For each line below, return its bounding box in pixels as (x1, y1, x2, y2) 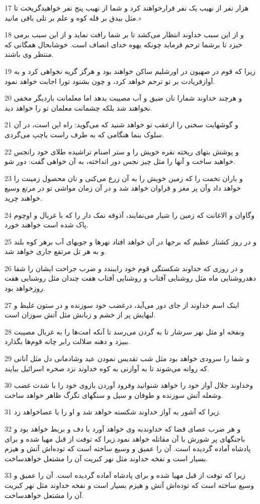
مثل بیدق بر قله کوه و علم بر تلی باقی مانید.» (5, 12, 142, 23)
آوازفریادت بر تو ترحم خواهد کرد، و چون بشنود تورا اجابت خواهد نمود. (5, 75, 215, 86)
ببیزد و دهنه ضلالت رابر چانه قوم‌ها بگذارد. (5, 336, 130, 347)
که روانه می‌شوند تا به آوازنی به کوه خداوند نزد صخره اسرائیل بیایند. (5, 363, 209, 373)
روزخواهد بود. (5, 283, 45, 293)
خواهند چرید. (5, 192, 42, 203)
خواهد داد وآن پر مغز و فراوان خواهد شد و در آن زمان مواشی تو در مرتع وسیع (5, 183, 241, 193)
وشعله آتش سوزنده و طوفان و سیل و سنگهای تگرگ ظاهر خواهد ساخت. (5, 389, 223, 400)
